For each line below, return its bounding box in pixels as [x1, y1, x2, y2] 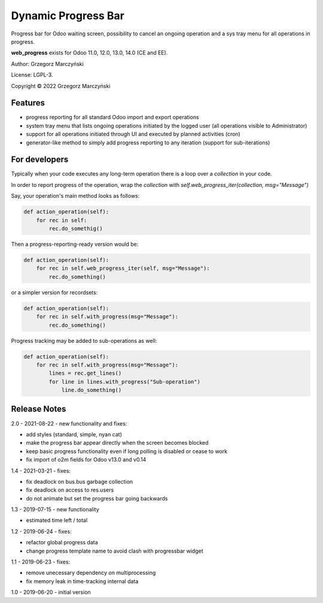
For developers [11, 155, 69, 165]
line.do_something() [61, 387, 122, 394]
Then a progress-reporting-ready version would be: [11, 240, 139, 248]
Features [11, 98, 45, 108]
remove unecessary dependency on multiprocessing [26, 569, 156, 577]
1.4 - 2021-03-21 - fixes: [11, 467, 71, 474]
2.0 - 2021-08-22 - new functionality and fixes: [11, 420, 127, 427]
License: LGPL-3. [11, 71, 53, 79]
